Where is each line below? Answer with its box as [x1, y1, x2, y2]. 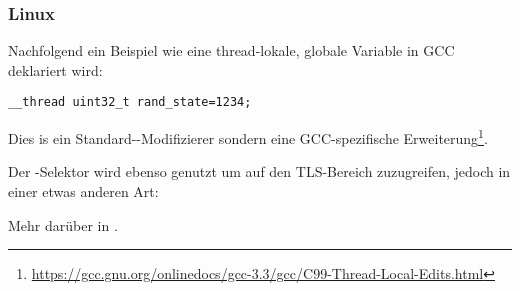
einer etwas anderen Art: [8, 180, 159, 201]
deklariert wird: [8, 59, 103, 80]
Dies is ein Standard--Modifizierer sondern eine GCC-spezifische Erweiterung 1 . [8, 125, 488, 148]
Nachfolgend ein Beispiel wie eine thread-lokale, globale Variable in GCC [8, 40, 455, 61]
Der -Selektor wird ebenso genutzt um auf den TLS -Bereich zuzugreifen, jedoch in [8, 161, 511, 182]
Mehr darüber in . [8, 214, 118, 235]
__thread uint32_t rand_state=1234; [8, 95, 252, 110]
